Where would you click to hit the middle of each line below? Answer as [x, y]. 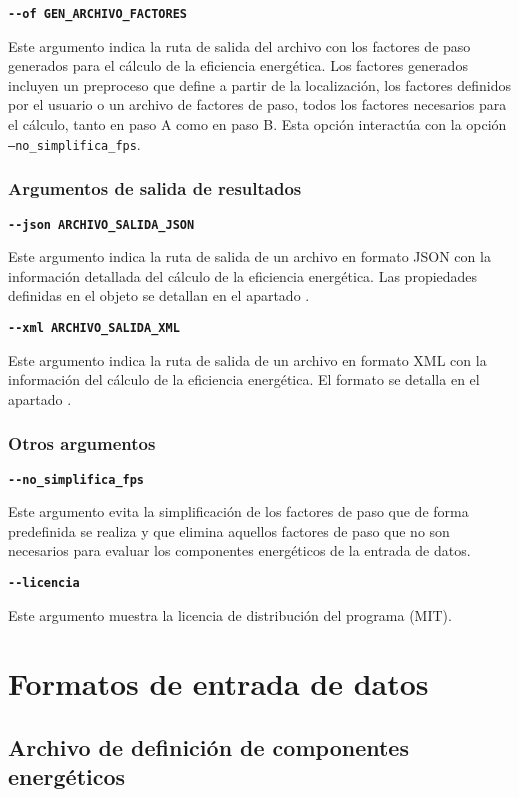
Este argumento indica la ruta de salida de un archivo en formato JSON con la [249, 256]
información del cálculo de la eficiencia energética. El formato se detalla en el [244, 379]
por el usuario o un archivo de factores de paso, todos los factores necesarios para [257, 104]
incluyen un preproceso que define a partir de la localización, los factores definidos [259, 84]
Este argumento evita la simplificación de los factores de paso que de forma [238, 511]
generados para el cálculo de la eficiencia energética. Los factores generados [238, 65]
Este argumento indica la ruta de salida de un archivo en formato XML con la [247, 359]
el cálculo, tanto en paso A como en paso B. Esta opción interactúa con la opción [257, 124]
